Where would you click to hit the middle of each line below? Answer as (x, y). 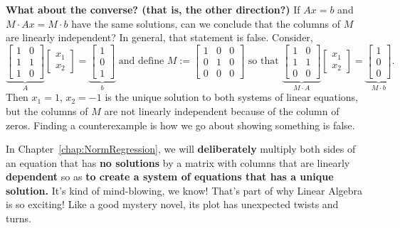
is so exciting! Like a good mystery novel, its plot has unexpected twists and (172, 204)
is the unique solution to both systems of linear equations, (231, 97)
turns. (19, 218)
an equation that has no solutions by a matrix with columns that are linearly (178, 162)
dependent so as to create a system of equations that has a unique (170, 177)
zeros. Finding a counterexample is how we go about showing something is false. (180, 125)
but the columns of (47, 110)
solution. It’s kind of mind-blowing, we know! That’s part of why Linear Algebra (184, 190)
